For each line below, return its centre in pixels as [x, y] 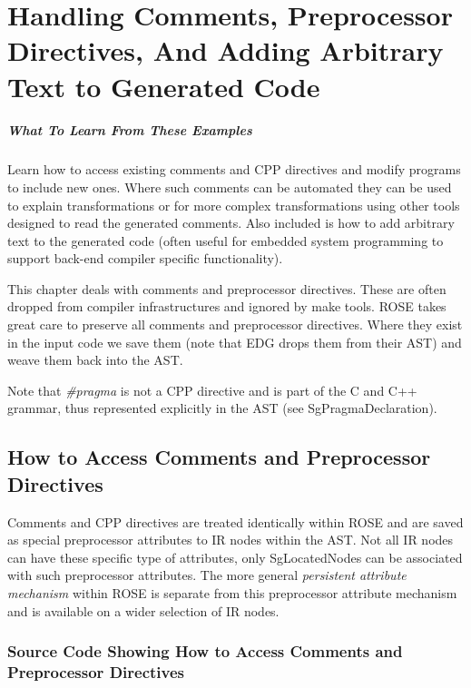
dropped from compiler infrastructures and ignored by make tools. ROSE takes [227, 306]
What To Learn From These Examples [130, 130]
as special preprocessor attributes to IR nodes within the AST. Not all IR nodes [231, 540]
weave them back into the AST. [95, 360]
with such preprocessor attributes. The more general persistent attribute [207, 575]
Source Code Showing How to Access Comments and [205, 651]
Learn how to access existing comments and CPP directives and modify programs [234, 169]
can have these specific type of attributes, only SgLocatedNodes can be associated [235, 557]
